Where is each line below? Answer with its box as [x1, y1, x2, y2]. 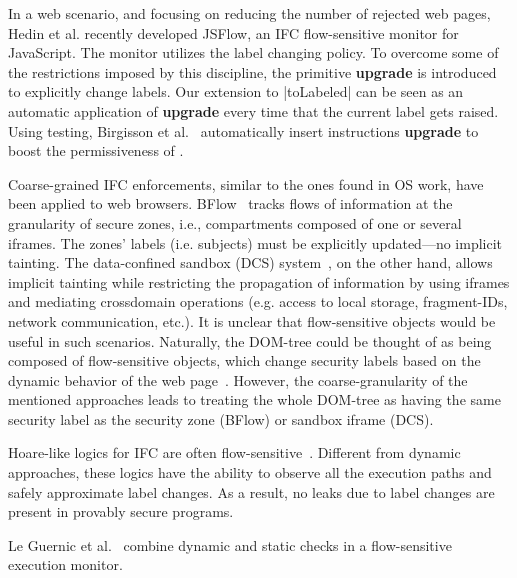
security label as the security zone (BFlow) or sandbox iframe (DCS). [8, 408, 434, 429]
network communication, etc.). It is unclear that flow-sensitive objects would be [8, 310, 496, 331]
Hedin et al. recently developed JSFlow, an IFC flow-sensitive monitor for [8, 22, 459, 43]
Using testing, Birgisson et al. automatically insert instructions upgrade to [8, 120, 479, 141]
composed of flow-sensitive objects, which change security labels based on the [8, 350, 481, 371]
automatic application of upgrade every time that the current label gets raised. [8, 100, 499, 121]
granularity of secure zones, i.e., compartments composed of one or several [8, 212, 462, 233]
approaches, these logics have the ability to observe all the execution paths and [8, 462, 492, 483]
